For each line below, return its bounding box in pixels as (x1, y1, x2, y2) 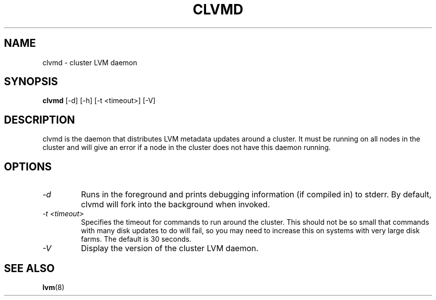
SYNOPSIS (4, 75, 58, 88)
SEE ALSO (4, 262, 55, 275)
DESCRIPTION (4, 113, 75, 126)
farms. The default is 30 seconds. (81, 235, 192, 244)
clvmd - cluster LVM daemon (42, 58, 137, 67)
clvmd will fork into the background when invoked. (81, 199, 270, 210)
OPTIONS (4, 160, 52, 173)
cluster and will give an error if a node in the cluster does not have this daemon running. (42, 143, 331, 152)
